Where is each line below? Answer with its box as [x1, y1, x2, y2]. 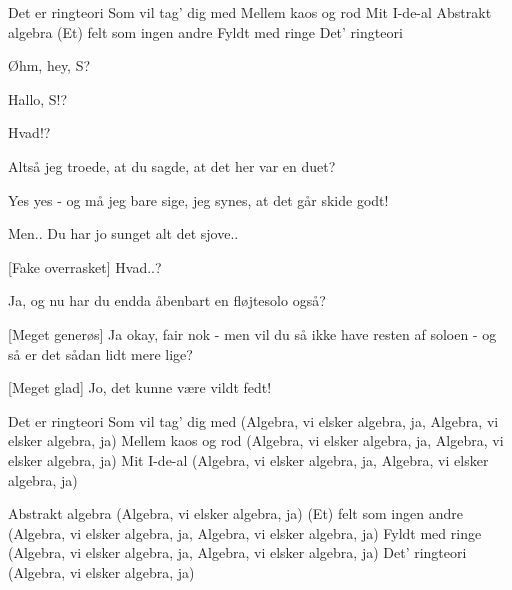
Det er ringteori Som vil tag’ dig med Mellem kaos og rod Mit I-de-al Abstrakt [8, 2, 492, 22]
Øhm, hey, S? [8, 55, 91, 76]
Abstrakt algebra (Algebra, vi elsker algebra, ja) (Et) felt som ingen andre [8, 503, 463, 524]
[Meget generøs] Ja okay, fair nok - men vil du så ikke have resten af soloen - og [8, 323, 497, 344]
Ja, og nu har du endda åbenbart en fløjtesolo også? [8, 290, 326, 311]
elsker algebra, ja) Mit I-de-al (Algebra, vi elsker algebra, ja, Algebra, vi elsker [8, 449, 489, 470]
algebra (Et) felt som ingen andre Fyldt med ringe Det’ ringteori [8, 21, 403, 42]
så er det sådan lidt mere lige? [8, 343, 193, 364]
